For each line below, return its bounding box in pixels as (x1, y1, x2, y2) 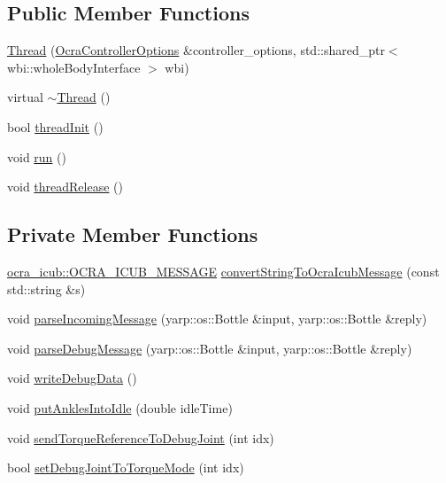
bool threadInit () (7, 117, 104, 136)
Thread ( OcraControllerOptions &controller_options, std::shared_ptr (7, 41, 385, 59)
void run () (7, 147, 66, 166)
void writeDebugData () (7, 369, 137, 387)
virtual (7, 88, 43, 106)
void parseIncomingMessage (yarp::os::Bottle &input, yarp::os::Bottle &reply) (7, 309, 427, 328)
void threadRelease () (7, 177, 123, 196)
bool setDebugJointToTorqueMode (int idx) (7, 458, 244, 477)
